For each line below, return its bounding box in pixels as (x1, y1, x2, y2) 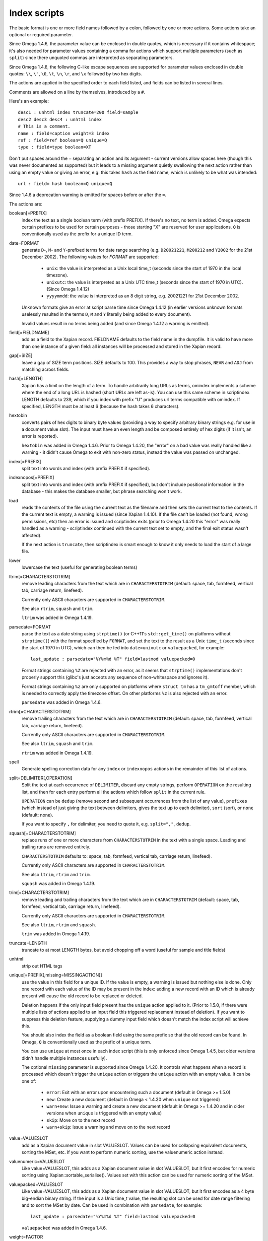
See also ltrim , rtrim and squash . (21, 921, 96, 928)
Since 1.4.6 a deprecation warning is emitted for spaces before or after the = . (9, 192, 166, 198)
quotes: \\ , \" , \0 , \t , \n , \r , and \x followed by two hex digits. (9, 70, 142, 76)
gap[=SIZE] (9, 352, 33, 358)
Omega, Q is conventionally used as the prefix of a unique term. (21, 1039, 151, 1045)
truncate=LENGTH (9, 940, 47, 946)
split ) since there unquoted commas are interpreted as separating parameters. (9, 55, 174, 61)
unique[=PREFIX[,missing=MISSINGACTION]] (9, 972, 102, 978)
